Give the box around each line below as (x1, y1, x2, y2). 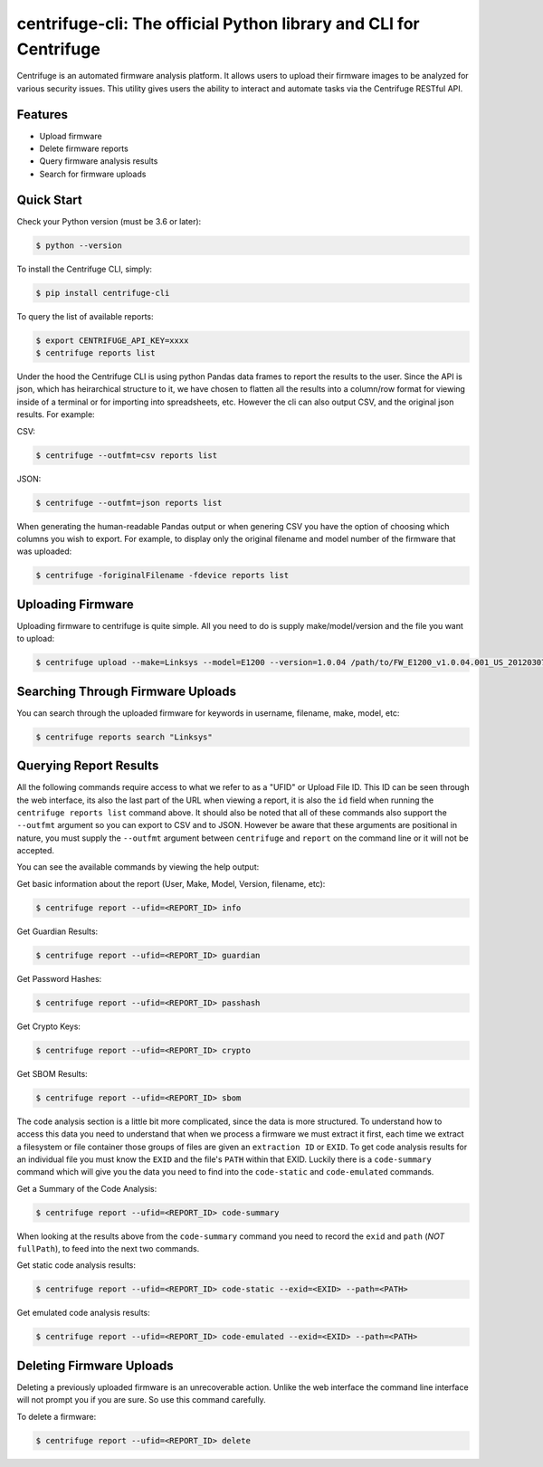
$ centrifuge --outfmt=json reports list (35, 498, 223, 508)
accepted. (16, 845, 54, 856)
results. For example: (16, 409, 95, 420)
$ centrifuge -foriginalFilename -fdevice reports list (35, 570, 290, 581)
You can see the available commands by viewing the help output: (16, 862, 260, 872)
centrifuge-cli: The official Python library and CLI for (16, 14, 420, 33)
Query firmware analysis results (39, 156, 158, 167)
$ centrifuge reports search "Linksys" (35, 731, 213, 742)
